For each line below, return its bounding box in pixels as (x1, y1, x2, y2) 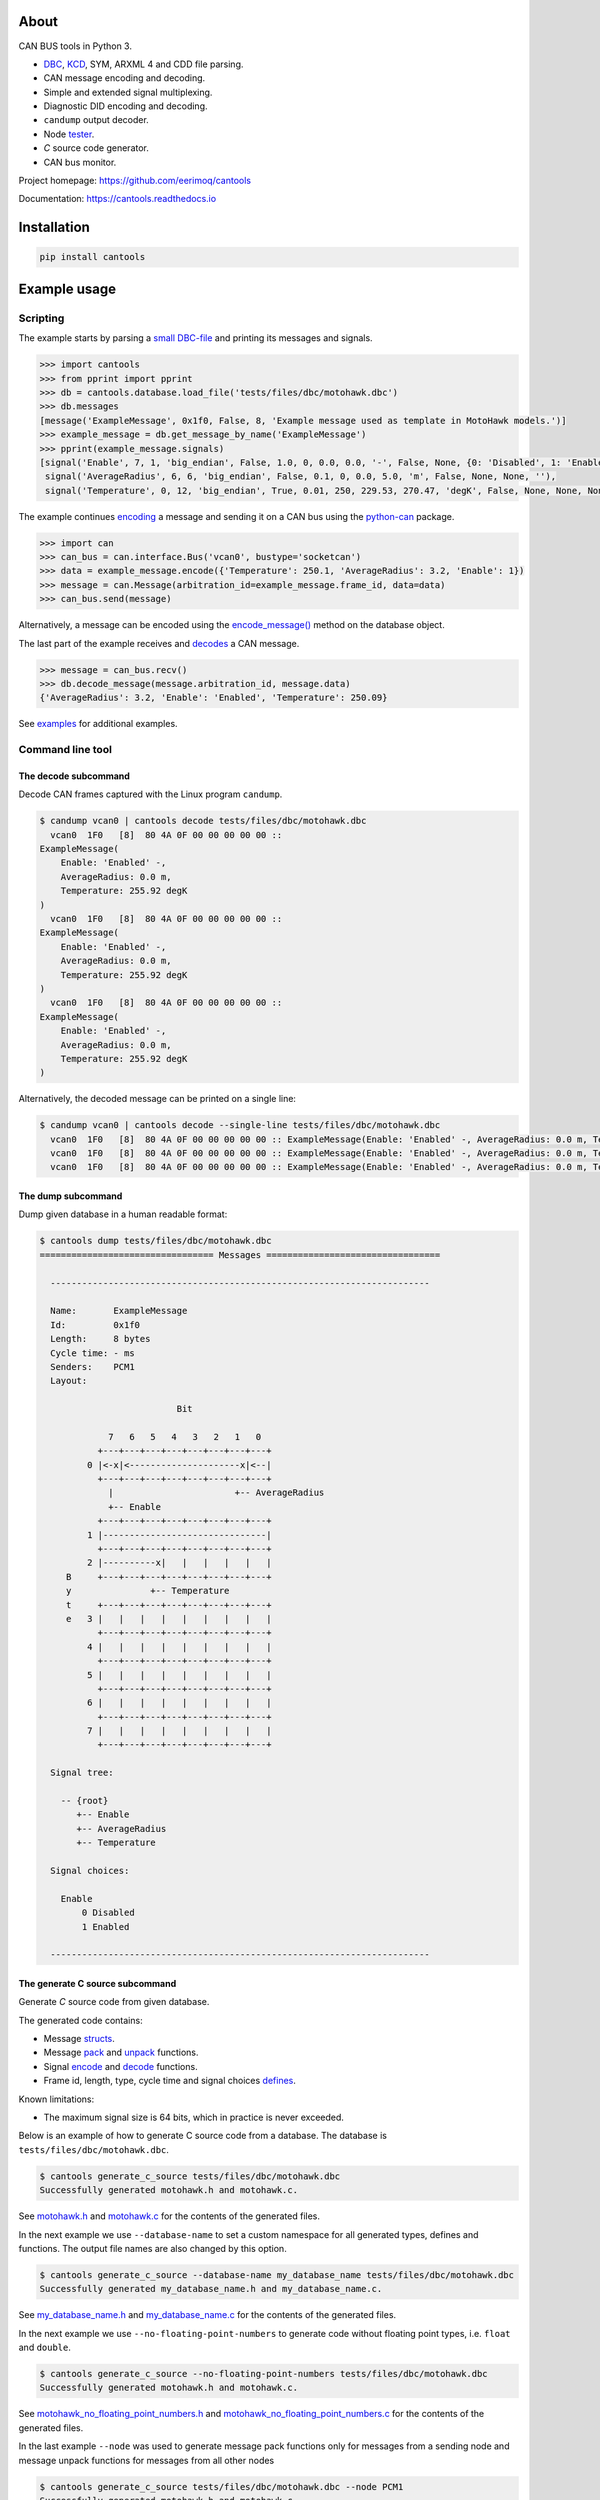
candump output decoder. (43, 114, 149, 126)
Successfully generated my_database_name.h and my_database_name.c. (39, 2283, 383, 2295)
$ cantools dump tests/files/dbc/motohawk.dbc (39, 1235, 272, 1247)
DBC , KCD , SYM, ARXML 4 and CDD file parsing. (43, 58, 244, 70)
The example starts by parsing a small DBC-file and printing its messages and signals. (18, 332, 374, 344)
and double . (18, 2341, 72, 2354)
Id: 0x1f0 (50, 1319, 140, 1330)
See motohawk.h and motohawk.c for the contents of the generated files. (18, 2210, 320, 2222)
